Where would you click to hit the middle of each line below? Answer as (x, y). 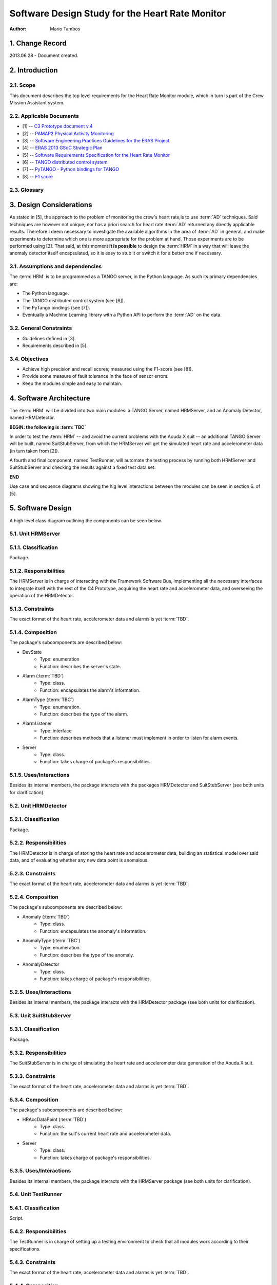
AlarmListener (37, 723)
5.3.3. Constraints (33, 1076)
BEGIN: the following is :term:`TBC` (48, 427)
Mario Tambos (65, 29)
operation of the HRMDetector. (42, 596)
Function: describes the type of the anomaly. (87, 955)
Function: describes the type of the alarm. (84, 714)
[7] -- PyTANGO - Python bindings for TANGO (71, 169)
